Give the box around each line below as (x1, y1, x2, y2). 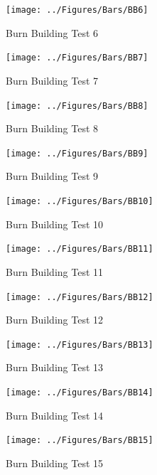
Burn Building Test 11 (6, 264, 104, 279)
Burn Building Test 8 (6, 121, 99, 136)
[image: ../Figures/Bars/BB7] (6, 53, 148, 63)
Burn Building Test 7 (6, 73, 99, 87)
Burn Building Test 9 (6, 169, 99, 183)
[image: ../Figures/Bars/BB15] (6, 435, 153, 446)
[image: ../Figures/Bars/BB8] (6, 100, 148, 111)
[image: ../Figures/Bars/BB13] (6, 339, 153, 350)
